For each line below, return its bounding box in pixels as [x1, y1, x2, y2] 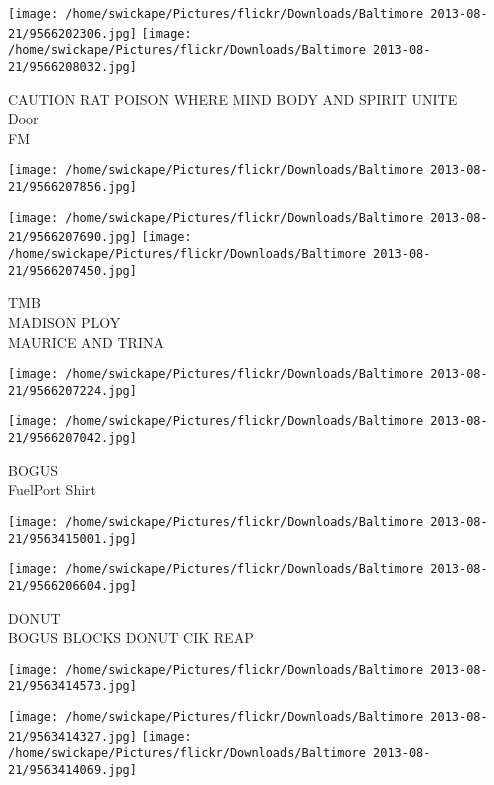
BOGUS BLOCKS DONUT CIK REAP [8, 627, 254, 648]
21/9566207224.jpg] [8, 383, 137, 398]
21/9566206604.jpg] [8, 578, 137, 593]
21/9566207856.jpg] [8, 180, 137, 195]
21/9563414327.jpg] [8, 729, 137, 744]
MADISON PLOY [8, 311, 121, 332]
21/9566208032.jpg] [8, 59, 137, 74]
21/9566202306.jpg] [8, 26, 137, 41]
